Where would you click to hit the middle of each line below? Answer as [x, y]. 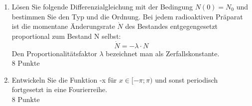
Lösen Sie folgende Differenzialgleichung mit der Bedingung [102, 6]
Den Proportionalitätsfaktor [54, 53]
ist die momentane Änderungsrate [63, 26]
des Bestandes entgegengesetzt [172, 26]
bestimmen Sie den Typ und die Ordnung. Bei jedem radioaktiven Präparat [127, 16]
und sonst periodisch [187, 79]
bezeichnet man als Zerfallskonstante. [163, 53]
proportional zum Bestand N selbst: [66, 36]
